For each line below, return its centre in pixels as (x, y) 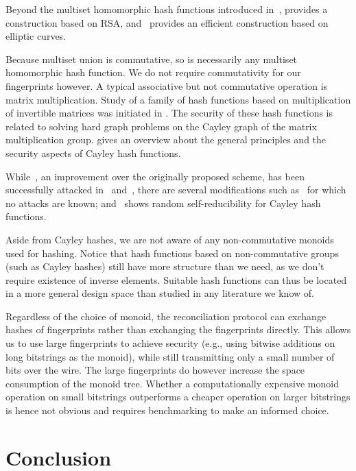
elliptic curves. (36, 36)
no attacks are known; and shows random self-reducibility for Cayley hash (163, 203)
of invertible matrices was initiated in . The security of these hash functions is (169, 113)
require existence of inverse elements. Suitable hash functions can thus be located (176, 279)
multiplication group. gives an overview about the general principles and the (166, 140)
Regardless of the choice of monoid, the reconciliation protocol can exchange (166, 316)
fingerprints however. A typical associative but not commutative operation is (167, 85)
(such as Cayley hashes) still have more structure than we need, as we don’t (165, 266)
